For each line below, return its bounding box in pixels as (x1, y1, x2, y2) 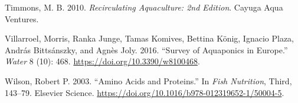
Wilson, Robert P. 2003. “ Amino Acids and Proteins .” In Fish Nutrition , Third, (5, 74, 292, 87)
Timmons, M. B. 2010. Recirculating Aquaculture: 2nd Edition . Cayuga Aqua (5, 1, 283, 13)
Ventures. (5, 12, 39, 25)
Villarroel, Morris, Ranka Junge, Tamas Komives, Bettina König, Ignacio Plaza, (5, 32, 294, 44)
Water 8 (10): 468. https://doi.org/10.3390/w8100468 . (5, 55, 200, 67)
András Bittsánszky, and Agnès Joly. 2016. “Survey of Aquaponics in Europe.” (5, 43, 288, 56)
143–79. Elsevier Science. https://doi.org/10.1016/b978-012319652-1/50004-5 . (5, 86, 284, 98)
